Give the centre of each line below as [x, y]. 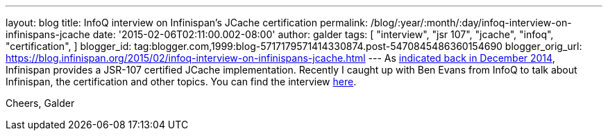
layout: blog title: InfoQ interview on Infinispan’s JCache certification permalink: [187, 23]
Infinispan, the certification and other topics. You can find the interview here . [181, 82]
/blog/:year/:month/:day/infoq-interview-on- [471, 23]
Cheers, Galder [40, 103]
